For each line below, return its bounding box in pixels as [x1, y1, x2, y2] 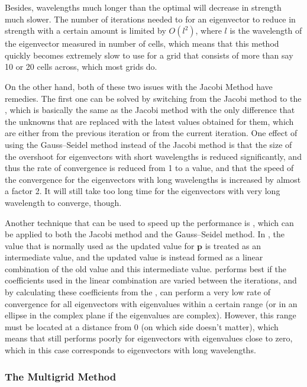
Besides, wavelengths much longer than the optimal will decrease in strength [5, 1, 282, 13]
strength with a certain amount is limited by [5, 24, 166, 37]
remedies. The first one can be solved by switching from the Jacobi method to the [5, 92, 302, 104]
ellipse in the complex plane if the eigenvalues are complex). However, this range [5, 309, 296, 321]
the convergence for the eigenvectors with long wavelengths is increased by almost [5, 173, 301, 185]
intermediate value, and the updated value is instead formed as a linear [5, 251, 263, 263]
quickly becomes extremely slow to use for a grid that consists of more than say [5, 49, 293, 61]
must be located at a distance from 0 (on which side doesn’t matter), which [5, 320, 279, 333]
